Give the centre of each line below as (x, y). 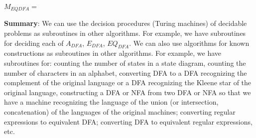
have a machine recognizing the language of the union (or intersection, (111, 102)
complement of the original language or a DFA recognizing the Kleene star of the (128, 82)
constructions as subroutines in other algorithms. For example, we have (113, 53)
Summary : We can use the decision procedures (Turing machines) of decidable (126, 23)
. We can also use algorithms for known (189, 43)
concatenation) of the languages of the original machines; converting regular (120, 112)
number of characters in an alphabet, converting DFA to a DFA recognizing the (126, 72)
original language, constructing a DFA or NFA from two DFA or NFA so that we (128, 92)
